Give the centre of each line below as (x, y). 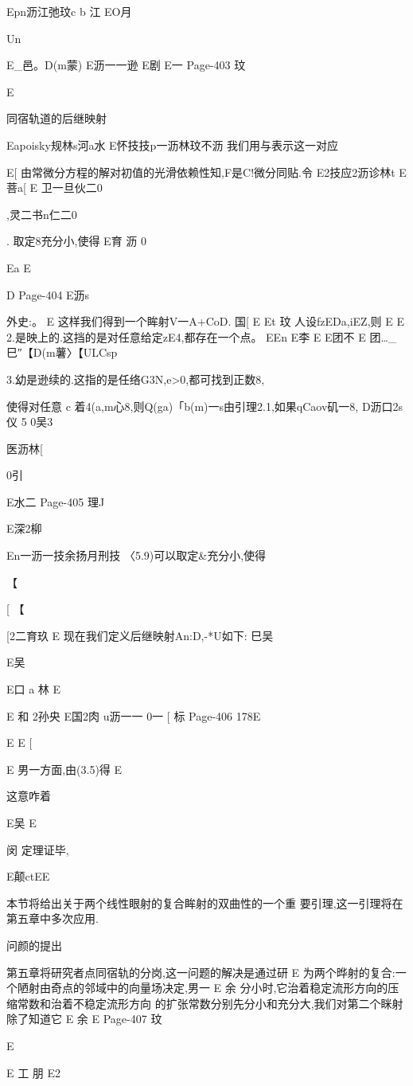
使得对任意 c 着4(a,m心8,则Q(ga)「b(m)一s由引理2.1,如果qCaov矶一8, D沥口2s (205, 406)
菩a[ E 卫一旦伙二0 (55, 188)
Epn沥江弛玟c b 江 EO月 (69, 11)
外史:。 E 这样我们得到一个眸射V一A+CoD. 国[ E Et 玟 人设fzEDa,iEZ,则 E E (205, 321)
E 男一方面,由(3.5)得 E (64, 769)
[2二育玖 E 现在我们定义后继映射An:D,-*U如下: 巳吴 (140, 635)
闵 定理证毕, (38, 849)
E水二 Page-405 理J (56, 501)
